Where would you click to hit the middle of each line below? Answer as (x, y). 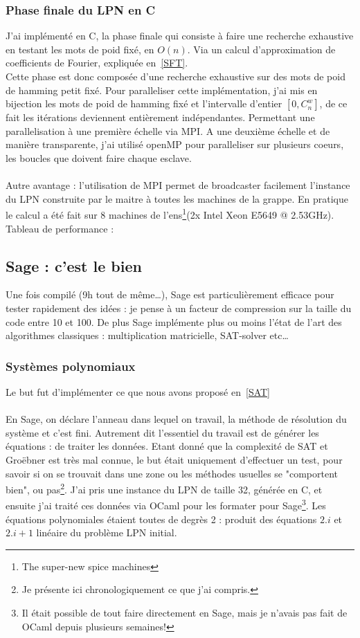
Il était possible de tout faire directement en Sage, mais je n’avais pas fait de (184, 613)
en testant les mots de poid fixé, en (80, 49)
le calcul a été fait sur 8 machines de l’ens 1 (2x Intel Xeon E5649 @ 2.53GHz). (170, 213)
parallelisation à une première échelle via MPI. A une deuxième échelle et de (168, 130)
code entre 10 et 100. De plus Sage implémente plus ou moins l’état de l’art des (174, 321)
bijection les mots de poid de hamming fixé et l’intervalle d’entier (144, 103)
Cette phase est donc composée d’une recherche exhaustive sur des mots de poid (175, 76)
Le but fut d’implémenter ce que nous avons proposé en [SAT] (138, 391)
